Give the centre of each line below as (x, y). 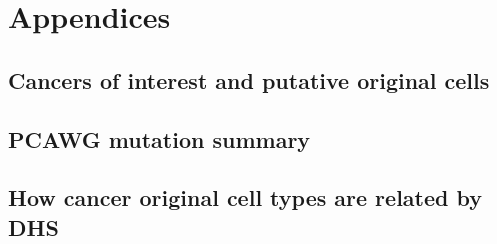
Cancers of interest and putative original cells (249, 79)
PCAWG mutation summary (159, 138)
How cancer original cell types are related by (245, 197)
